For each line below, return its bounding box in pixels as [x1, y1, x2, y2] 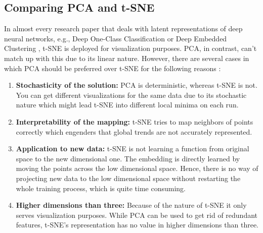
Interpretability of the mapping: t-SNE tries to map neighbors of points [16, 116, 253, 127]
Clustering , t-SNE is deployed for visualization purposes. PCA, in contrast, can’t [4, 43, 257, 53]
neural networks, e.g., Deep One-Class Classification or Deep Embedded [4, 33, 227, 43]
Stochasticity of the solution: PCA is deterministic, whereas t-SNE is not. [16, 80, 257, 90]
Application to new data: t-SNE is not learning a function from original [16, 143, 249, 154]
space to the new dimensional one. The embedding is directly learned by [16, 153, 240, 163]
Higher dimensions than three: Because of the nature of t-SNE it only [16, 200, 247, 210]
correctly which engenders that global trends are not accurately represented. [16, 126, 252, 137]
